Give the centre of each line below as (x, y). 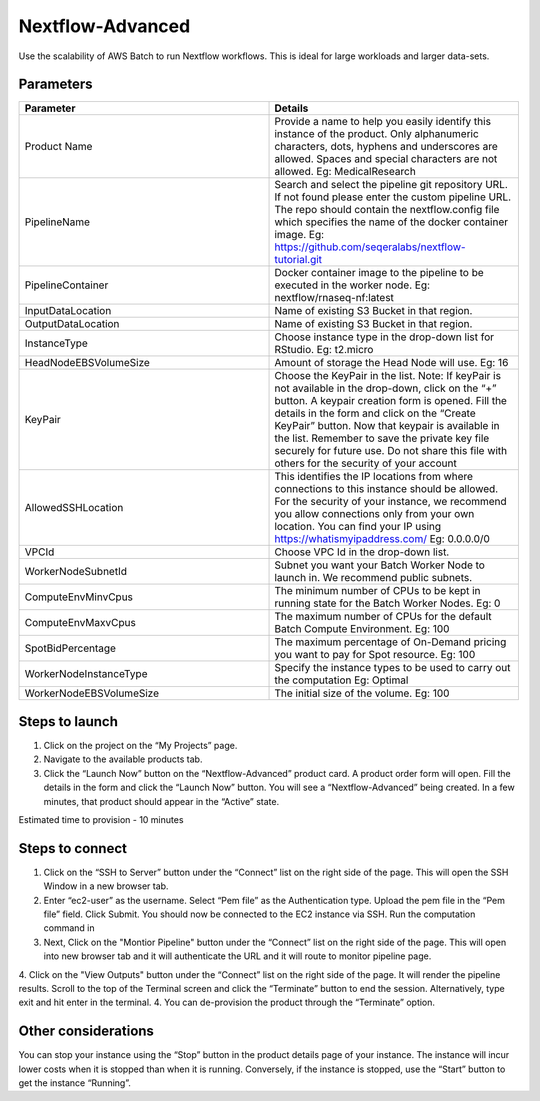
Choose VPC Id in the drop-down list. (362, 552)
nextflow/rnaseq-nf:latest (334, 298)
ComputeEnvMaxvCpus (80, 623)
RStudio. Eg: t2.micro (324, 350)
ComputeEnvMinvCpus (79, 597)
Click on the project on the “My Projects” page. (140, 745)
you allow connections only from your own (374, 514)
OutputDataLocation (72, 324)
